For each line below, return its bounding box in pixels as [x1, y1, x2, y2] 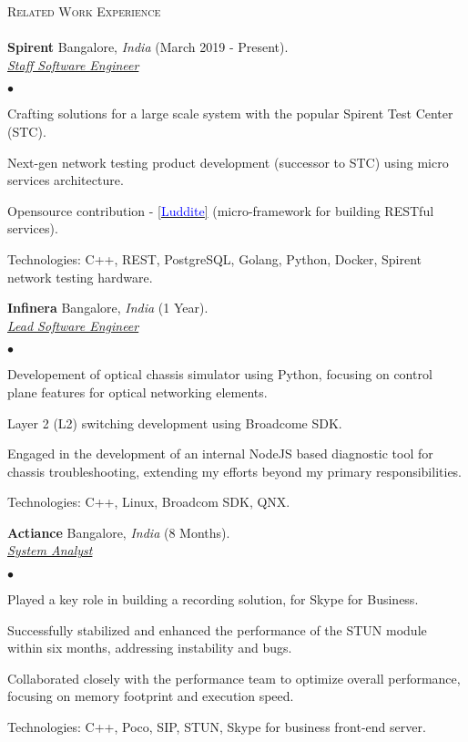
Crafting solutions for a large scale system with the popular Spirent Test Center [7, 104, 453, 123]
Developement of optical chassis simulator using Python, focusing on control [7, 365, 432, 384]
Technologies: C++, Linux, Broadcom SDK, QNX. [7, 492, 290, 511]
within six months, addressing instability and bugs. [7, 638, 292, 657]
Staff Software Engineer [7, 55, 139, 74]
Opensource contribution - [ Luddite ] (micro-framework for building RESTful [7, 201, 434, 220]
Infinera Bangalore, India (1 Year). [7, 298, 209, 317]
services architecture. [7, 170, 124, 190]
